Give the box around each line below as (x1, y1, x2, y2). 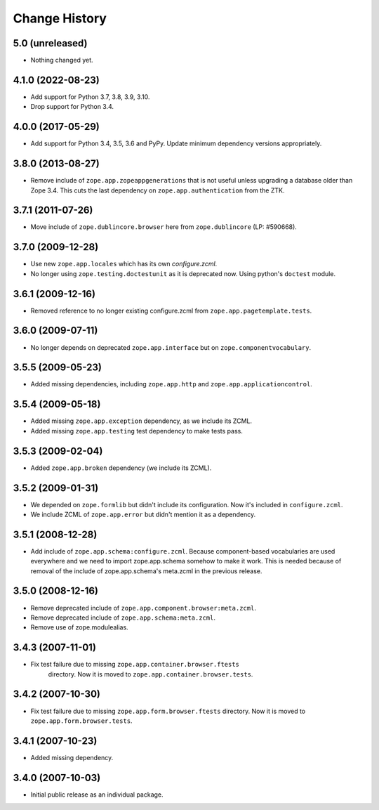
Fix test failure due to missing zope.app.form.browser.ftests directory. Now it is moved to (30, 707, 305, 715)
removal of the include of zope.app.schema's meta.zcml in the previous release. (30, 566, 262, 575)
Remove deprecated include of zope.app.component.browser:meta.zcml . (30, 603, 256, 612)
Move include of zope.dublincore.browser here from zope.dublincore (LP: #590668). (30, 223, 298, 231)
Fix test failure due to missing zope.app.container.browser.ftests (30, 660, 240, 669)
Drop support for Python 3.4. (30, 103, 114, 111)
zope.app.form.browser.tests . (30, 717, 133, 725)
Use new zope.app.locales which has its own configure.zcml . (30, 260, 218, 268)
